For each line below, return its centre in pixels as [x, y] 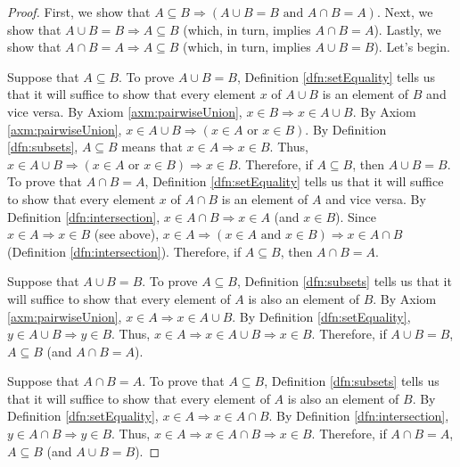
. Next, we [405, 12]
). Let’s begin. [412, 47]
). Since [356, 216]
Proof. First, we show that [79, 12]
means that [152, 147]
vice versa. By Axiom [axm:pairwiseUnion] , [125, 111]
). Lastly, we [407, 29]
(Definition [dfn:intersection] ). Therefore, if [124, 251]
